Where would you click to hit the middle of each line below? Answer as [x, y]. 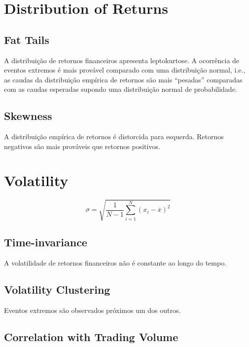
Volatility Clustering [57, 289]
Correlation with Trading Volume [91, 337]
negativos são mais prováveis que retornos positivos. [82, 146]
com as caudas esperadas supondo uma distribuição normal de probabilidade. [121, 89]
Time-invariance [46, 242]
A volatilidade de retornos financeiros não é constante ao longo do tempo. [115, 263]
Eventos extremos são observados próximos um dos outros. [92, 310]
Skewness [28, 116]
